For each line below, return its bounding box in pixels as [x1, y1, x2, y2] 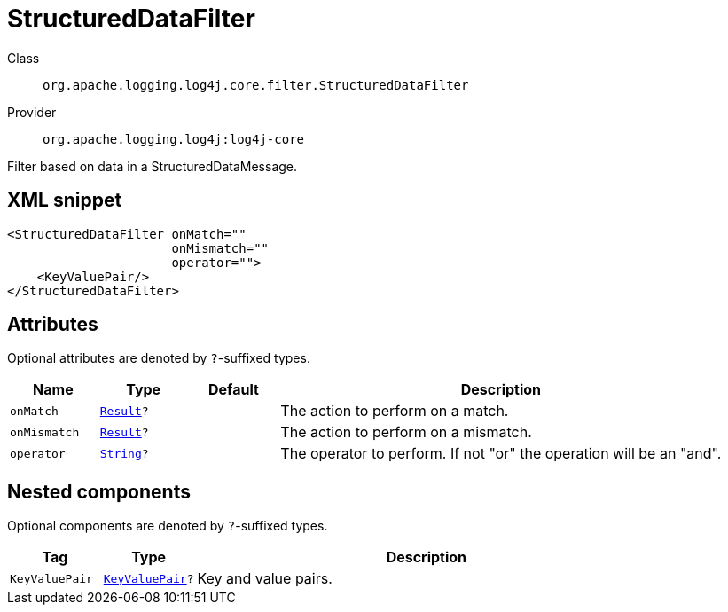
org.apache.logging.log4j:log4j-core [43, 131, 305, 146]
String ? [99, 446, 149, 460]
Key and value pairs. [197, 569, 333, 588]
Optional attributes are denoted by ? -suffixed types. [7, 350, 310, 366]
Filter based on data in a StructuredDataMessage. [7, 158, 298, 174]
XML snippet [7, 189, 122, 212]
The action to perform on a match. [280, 402, 509, 420]
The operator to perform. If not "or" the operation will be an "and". [280, 444, 722, 463]
